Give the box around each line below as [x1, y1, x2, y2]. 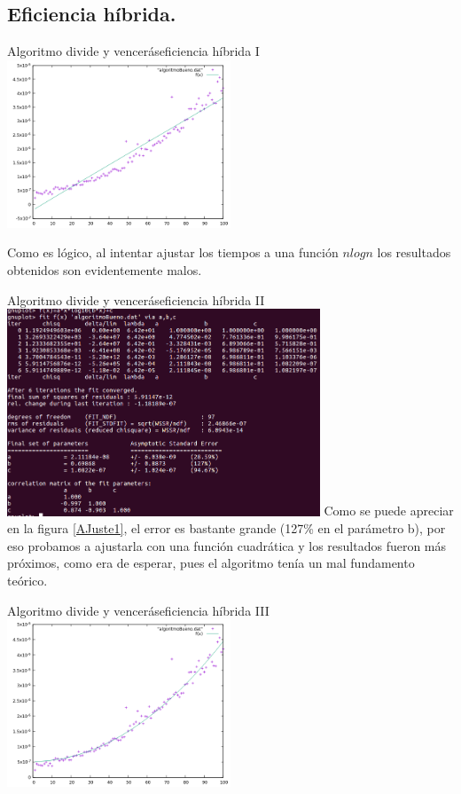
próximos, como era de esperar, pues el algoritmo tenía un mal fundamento [7, 554, 415, 572]
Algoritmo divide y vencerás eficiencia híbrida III [7, 601, 270, 619]
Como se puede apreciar [324, 501, 454, 520]
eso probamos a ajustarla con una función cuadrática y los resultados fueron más [7, 536, 447, 554]
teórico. [7, 570, 48, 589]
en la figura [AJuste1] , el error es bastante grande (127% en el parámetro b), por [7, 519, 446, 538]
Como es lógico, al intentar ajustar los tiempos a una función [7, 243, 339, 262]
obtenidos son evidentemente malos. [7, 260, 202, 279]
